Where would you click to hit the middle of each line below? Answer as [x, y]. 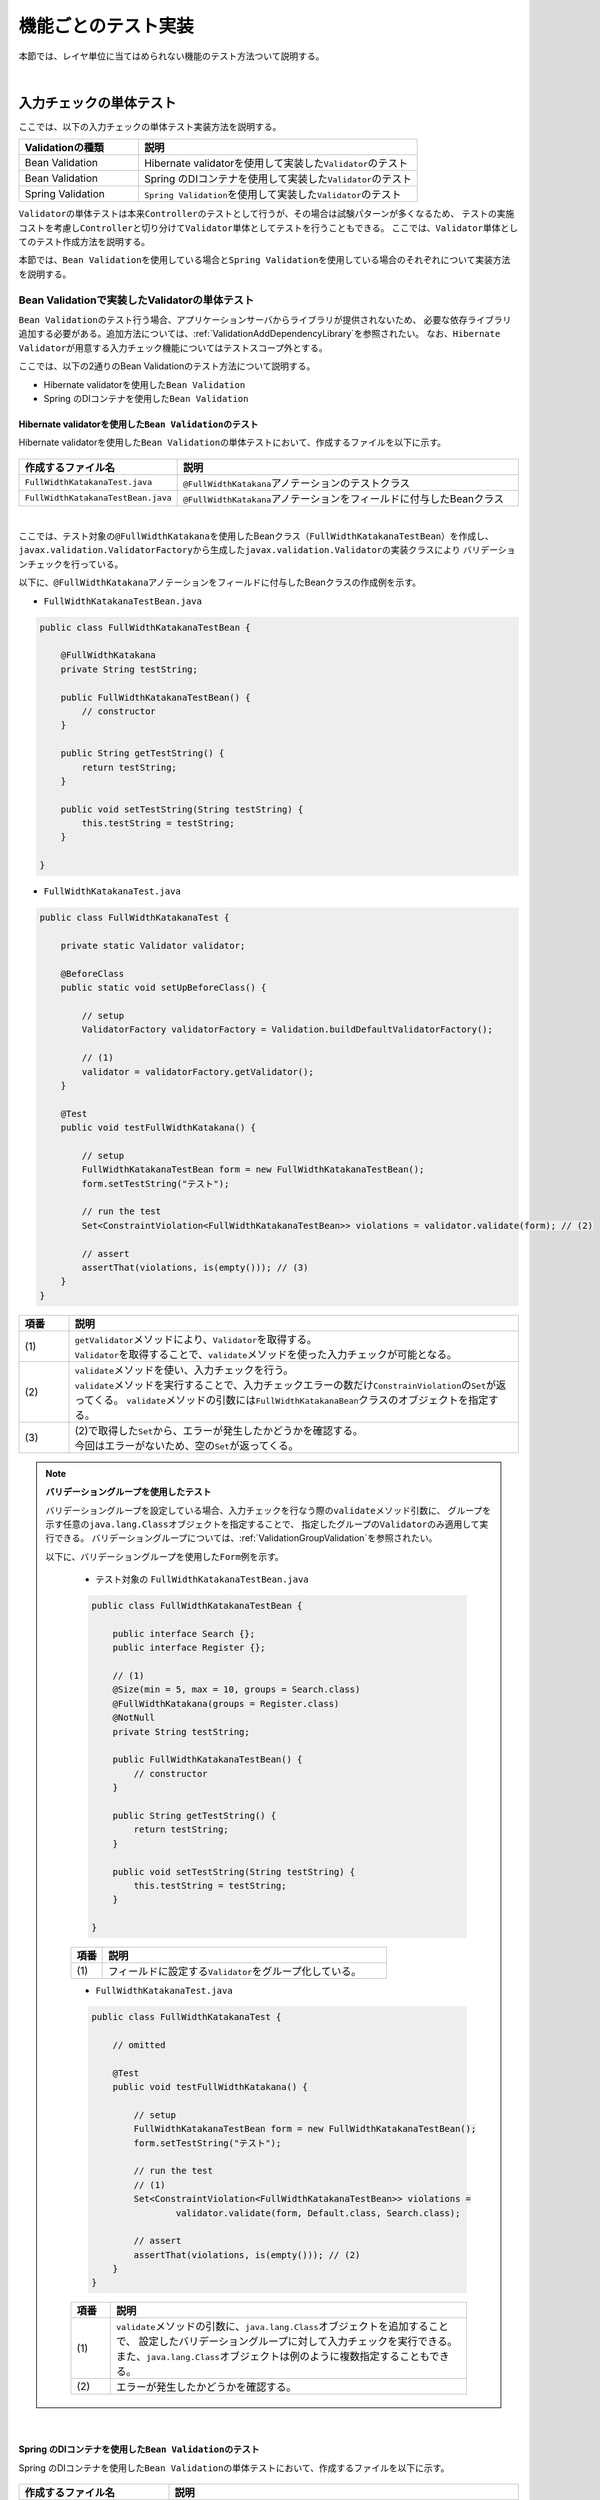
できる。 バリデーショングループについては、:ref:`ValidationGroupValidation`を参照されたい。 [245, 1538]
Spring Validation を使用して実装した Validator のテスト [272, 195]
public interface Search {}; [183, 1633]
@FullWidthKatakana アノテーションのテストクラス [296, 483]
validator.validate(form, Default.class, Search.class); [318, 2213]
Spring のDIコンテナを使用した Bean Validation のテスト [139, 2449]
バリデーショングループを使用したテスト [128, 1492]
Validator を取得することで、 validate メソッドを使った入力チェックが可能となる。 [266, 1354]
